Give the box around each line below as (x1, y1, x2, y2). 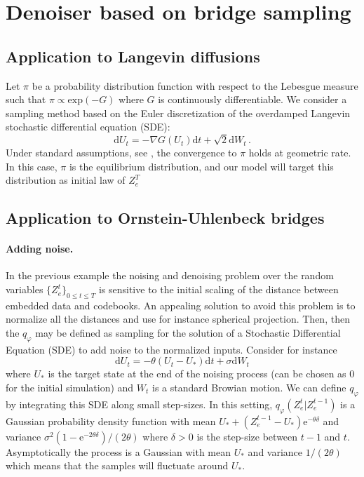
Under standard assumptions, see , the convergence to (6, 145, 237, 160)
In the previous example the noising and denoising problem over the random (6, 268, 334, 283)
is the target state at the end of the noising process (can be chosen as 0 (48, 366, 355, 381)
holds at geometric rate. (248, 145, 351, 160)
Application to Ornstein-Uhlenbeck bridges (6, 207, 325, 229)
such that (6, 92, 46, 107)
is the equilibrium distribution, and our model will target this (69, 159, 334, 173)
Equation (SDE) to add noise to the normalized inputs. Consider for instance (6, 342, 337, 356)
